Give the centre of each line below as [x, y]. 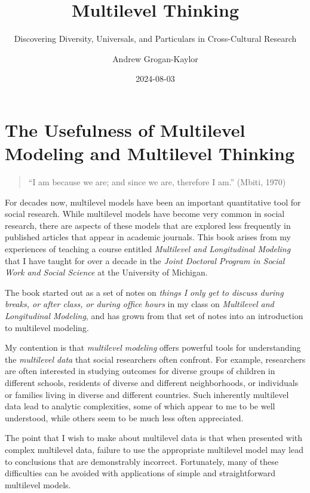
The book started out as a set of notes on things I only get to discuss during [144, 292]
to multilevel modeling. [47, 327]
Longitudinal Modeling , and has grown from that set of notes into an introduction [154, 315]
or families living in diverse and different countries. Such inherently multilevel [147, 394]
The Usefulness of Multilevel [125, 129]
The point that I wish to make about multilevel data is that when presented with [154, 438]
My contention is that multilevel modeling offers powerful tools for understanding [153, 347]
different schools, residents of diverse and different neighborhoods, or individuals [152, 382]
